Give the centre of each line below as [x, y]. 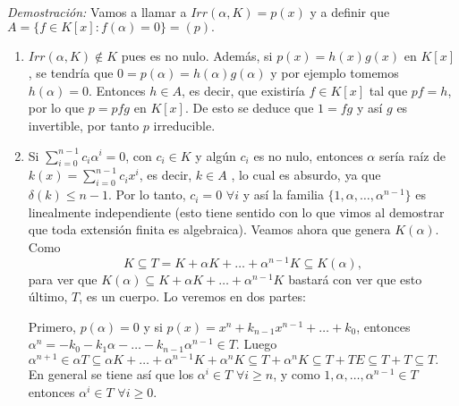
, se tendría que [71, 73]
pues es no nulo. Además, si [197, 55]
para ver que [63, 279]
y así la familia [283, 195]
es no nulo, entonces [308, 155]
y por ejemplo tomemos [335, 73]
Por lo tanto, [151, 195]
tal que [388, 90]
